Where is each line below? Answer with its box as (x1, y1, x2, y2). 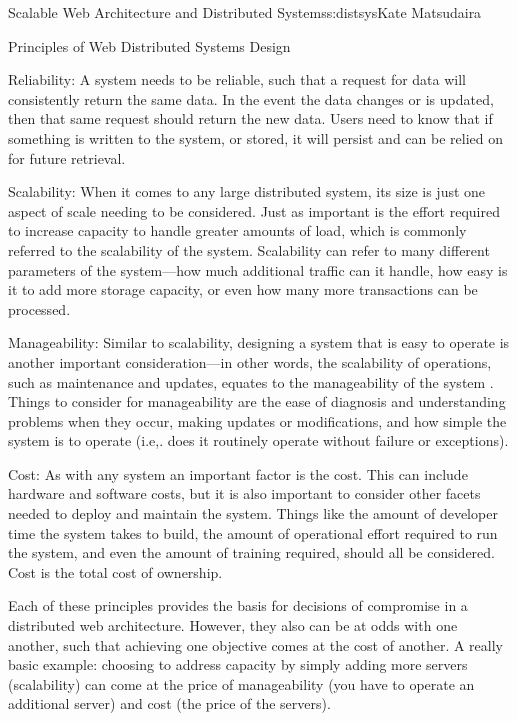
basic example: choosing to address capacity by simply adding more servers (8, 654, 468, 675)
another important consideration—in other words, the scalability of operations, (8, 351, 492, 372)
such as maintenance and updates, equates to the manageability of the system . (8, 371, 494, 392)
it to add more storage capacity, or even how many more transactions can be (8, 279, 478, 300)
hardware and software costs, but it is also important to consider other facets (8, 483, 481, 504)
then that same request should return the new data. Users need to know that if (8, 108, 493, 129)
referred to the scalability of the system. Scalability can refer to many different (8, 239, 490, 260)
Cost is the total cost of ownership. (8, 561, 223, 582)
